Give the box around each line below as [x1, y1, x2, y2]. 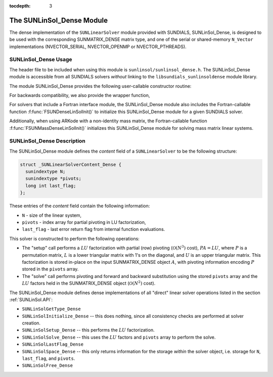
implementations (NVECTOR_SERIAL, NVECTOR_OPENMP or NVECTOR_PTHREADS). [9, 43, 187, 50]
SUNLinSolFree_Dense [22, 363, 73, 368]
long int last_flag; [25, 182, 76, 188]
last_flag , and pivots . [22, 355, 75, 361]
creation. [22, 320, 40, 326]
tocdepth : [9, 3, 31, 9]
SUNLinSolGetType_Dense [22, 306, 81, 312]
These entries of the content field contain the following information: [9, 203, 150, 209]
